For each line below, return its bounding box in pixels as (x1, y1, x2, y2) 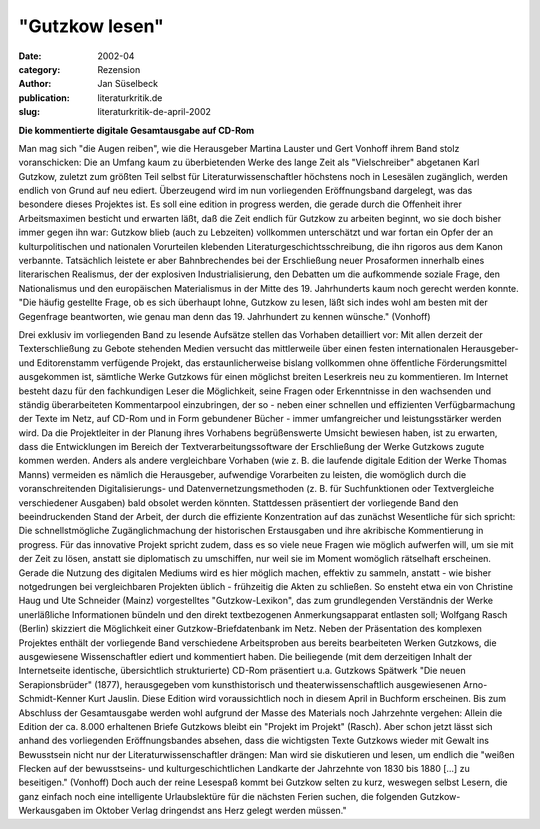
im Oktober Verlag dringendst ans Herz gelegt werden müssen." (83, 805, 347, 817)
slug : (18, 106, 40, 118)
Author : (18, 78, 52, 90)
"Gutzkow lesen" (18, 15, 164, 37)
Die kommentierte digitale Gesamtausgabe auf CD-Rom (18, 124, 255, 136)
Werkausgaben (18, 805, 82, 817)
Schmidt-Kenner (18, 693, 87, 705)
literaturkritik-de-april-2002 (97, 106, 212, 118)
